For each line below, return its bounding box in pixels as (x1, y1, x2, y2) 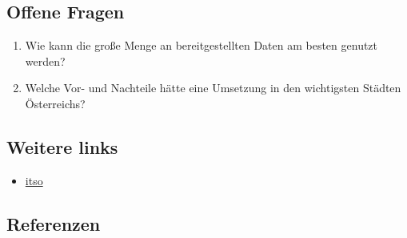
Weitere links (6, 134, 118, 159)
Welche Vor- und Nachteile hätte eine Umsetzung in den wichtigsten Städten (25, 79, 401, 96)
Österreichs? (25, 95, 86, 111)
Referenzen (6, 211, 101, 236)
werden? (25, 52, 66, 69)
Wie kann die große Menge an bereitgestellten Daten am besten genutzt (25, 37, 378, 54)
